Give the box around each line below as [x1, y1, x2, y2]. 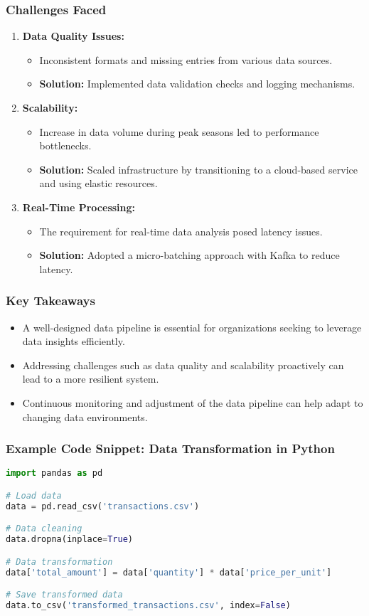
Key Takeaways [6, 292, 95, 309]
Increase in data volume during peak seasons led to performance [39, 124, 319, 139]
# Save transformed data [6, 590, 123, 600]
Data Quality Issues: [22, 28, 124, 43]
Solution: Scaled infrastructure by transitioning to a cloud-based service [39, 161, 358, 176]
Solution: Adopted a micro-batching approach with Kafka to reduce [39, 248, 340, 262]
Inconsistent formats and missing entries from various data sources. [39, 52, 333, 67]
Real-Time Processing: [22, 199, 136, 214]
